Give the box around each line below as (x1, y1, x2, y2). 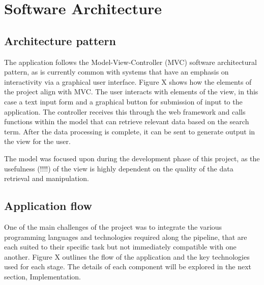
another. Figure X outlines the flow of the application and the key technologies (4, 251, 250, 262)
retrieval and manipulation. (4, 173, 89, 184)
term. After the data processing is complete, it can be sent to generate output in (4, 126, 255, 136)
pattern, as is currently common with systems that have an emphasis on (4, 66, 229, 77)
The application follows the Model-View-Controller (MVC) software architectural (4, 56, 257, 67)
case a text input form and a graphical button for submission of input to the (4, 96, 243, 106)
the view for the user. (4, 136, 71, 147)
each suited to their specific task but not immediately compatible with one (4, 241, 237, 252)
